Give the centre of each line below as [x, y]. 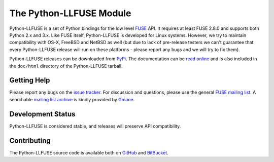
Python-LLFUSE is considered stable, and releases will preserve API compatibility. [95, 126]
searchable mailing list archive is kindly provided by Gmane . [72, 99]
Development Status [42, 114]
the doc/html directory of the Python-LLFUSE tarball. [66, 66]
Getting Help [30, 80]
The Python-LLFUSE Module [70, 13]
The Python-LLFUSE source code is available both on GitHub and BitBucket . [89, 152]
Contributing [30, 140]
